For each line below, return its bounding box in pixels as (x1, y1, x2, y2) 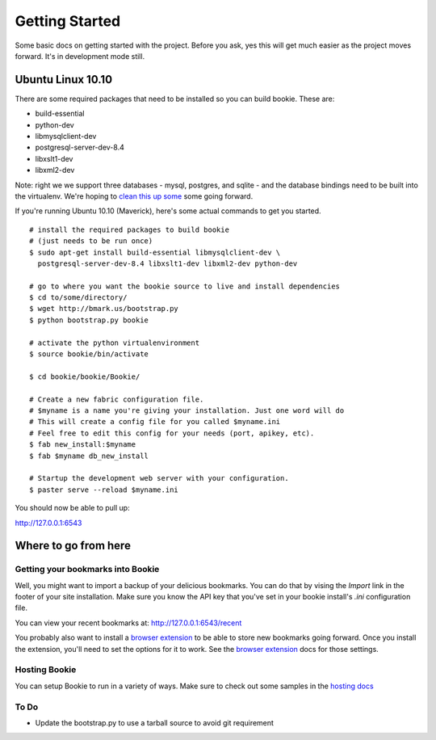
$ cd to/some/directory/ (29, 293, 128, 302)
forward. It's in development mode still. (15, 51, 145, 61)
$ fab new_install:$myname (29, 440, 136, 449)
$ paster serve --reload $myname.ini (29, 485, 179, 494)
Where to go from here (15, 539, 131, 553)
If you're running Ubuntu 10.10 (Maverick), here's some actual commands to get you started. (15, 206, 322, 216)
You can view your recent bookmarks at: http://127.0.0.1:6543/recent (15, 618, 242, 628)
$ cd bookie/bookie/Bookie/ (29, 372, 140, 381)
